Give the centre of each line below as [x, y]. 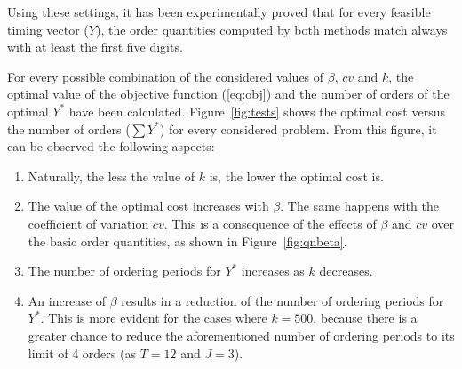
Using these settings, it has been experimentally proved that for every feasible [219, 12]
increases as [273, 271]
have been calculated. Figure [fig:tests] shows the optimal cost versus [257, 111]
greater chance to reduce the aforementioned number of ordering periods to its [241, 335]
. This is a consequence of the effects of [270, 223]
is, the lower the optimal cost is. [296, 176]
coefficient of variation [88, 223]
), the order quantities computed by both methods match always [271, 29]
